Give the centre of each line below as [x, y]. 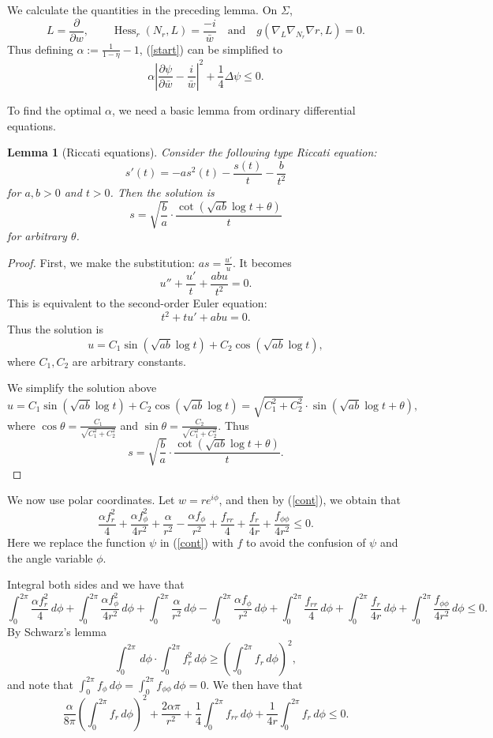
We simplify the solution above [82, 388]
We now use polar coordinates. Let [91, 500]
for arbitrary [37, 236]
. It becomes [262, 262]
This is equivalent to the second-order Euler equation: [137, 303]
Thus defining [40, 49]
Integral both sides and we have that [96, 584]
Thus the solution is [55, 329]
